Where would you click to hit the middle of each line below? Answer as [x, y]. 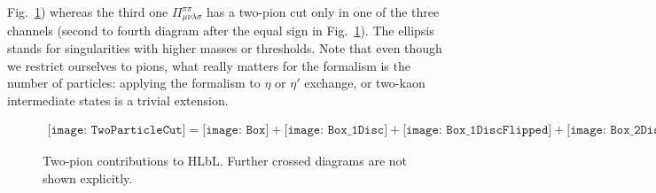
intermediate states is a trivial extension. [118, 100]
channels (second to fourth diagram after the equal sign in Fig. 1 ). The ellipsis [221, 31]
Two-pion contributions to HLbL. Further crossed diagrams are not [225, 161]
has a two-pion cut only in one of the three [323, 12]
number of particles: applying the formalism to [134, 83]
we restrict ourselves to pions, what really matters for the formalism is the [209, 65]
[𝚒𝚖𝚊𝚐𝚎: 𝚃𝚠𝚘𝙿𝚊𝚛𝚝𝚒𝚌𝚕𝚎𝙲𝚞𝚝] [117, 131]
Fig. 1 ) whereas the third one [88, 12]
